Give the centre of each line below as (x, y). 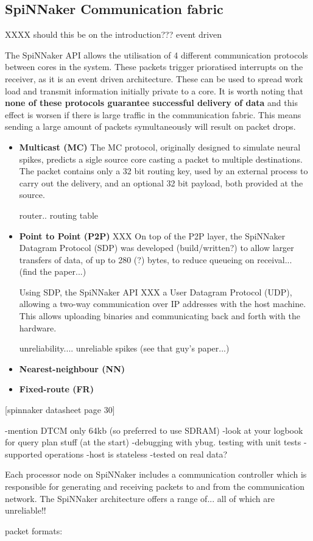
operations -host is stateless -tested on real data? (136, 454)
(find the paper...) (53, 271)
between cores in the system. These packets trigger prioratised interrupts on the (154, 67)
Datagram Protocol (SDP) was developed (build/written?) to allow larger (156, 248)
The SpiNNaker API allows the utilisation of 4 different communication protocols (156, 55)
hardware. (38, 327)
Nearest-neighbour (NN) (72, 368)
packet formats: (34, 530)
